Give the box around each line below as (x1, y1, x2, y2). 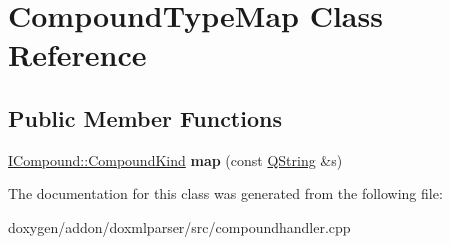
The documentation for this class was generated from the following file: (8, 183, 443, 204)
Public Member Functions (8, 102, 282, 133)
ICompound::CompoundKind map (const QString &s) (8, 149, 343, 170)
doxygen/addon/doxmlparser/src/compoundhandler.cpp (8, 216, 351, 237)
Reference (8, 34, 147, 75)
